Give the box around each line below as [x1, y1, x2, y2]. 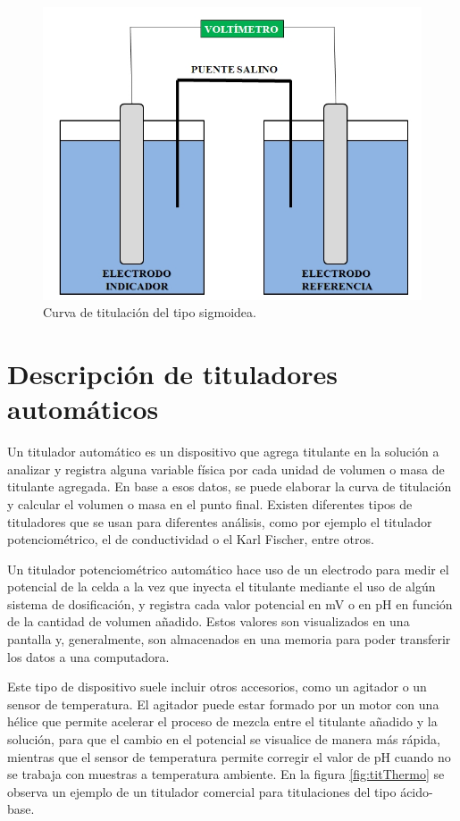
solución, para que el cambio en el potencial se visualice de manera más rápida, [7, 730, 440, 749]
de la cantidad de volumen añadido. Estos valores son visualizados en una [7, 612, 410, 631]
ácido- [400, 782, 433, 800]
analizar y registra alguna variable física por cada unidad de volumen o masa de [7, 459, 445, 478]
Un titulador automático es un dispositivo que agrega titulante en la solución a [7, 442, 439, 461]
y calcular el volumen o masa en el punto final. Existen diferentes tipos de [7, 494, 413, 513]
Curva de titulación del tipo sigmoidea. [43, 303, 256, 322]
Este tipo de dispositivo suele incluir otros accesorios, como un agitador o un [7, 677, 427, 696]
